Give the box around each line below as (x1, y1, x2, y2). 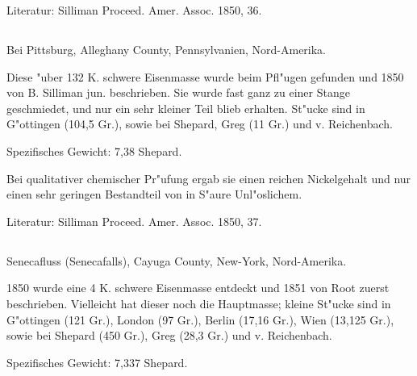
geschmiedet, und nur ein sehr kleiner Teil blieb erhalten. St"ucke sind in (6, 99, 365, 116)
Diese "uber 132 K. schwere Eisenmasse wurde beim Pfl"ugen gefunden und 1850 (6, 68, 404, 85)
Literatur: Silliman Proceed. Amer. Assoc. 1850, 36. (6, 2, 262, 18)
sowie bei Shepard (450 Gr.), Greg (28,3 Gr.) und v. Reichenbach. (6, 327, 332, 344)
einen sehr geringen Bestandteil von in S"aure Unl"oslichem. (6, 186, 302, 203)
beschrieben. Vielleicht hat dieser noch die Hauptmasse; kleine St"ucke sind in (6, 295, 391, 311)
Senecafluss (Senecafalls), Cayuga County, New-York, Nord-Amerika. (6, 252, 347, 269)
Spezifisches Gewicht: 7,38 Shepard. (6, 142, 182, 159)
